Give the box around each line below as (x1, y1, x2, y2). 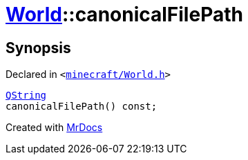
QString (6, 90, 47, 101)
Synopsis (6, 39, 71, 57)
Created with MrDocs (6, 121, 103, 134)
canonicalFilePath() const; (6, 101, 158, 112)
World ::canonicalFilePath (6, 3, 243, 26)
